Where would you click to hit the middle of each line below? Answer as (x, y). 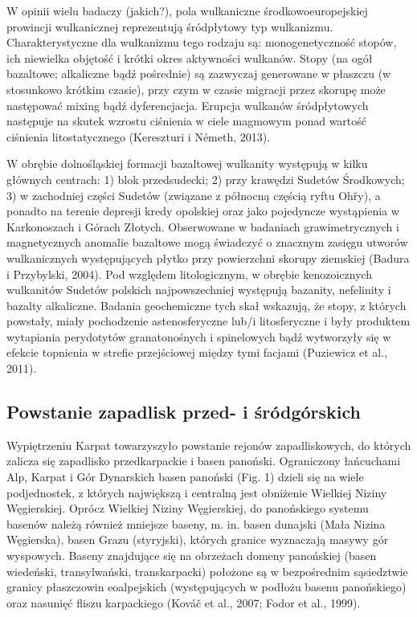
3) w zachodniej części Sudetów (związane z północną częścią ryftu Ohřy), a (194, 195)
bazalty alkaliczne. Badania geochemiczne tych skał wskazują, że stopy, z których (206, 305)
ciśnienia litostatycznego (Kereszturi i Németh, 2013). (139, 136)
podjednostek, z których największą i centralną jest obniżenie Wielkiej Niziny (197, 492)
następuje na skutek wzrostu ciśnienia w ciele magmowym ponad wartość (187, 121)
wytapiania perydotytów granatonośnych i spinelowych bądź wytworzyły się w (199, 336)
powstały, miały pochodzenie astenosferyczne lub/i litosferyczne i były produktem (208, 321)
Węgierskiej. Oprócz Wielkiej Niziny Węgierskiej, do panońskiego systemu (188, 508)
